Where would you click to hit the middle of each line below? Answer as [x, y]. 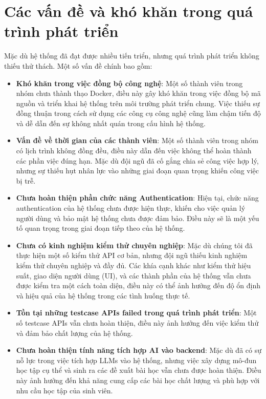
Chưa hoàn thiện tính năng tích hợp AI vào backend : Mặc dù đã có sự [139, 350]
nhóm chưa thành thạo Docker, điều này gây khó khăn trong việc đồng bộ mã [138, 93]
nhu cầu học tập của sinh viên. [64, 390]
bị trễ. [26, 180]
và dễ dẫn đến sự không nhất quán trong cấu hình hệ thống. [111, 123]
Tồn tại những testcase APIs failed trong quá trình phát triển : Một [136, 313]
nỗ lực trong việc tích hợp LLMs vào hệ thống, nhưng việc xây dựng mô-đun [136, 360]
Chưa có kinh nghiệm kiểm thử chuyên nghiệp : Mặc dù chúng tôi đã [134, 245]
